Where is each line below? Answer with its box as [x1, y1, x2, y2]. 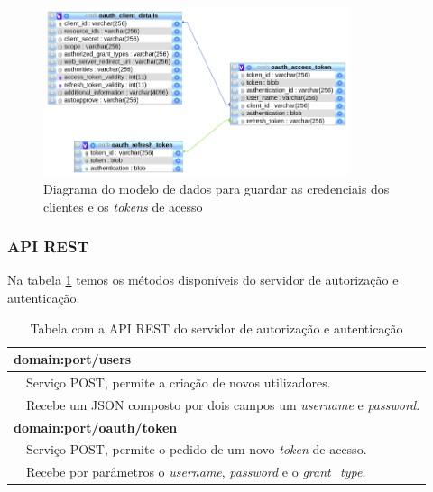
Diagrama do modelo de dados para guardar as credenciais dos [43, 178, 390, 197]
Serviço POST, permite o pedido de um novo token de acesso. [26, 440, 367, 459]
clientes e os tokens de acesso [43, 196, 203, 215]
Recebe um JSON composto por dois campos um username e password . [26, 395, 420, 414]
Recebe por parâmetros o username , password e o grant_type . [26, 462, 366, 481]
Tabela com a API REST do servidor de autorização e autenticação [30, 318, 403, 337]
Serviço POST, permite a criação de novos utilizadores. [26, 372, 331, 391]
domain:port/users [14, 350, 132, 369]
